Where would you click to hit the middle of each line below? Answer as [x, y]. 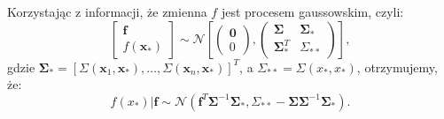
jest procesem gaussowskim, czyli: [312, 11]
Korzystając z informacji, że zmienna [107, 11]
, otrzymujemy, [397, 67]
